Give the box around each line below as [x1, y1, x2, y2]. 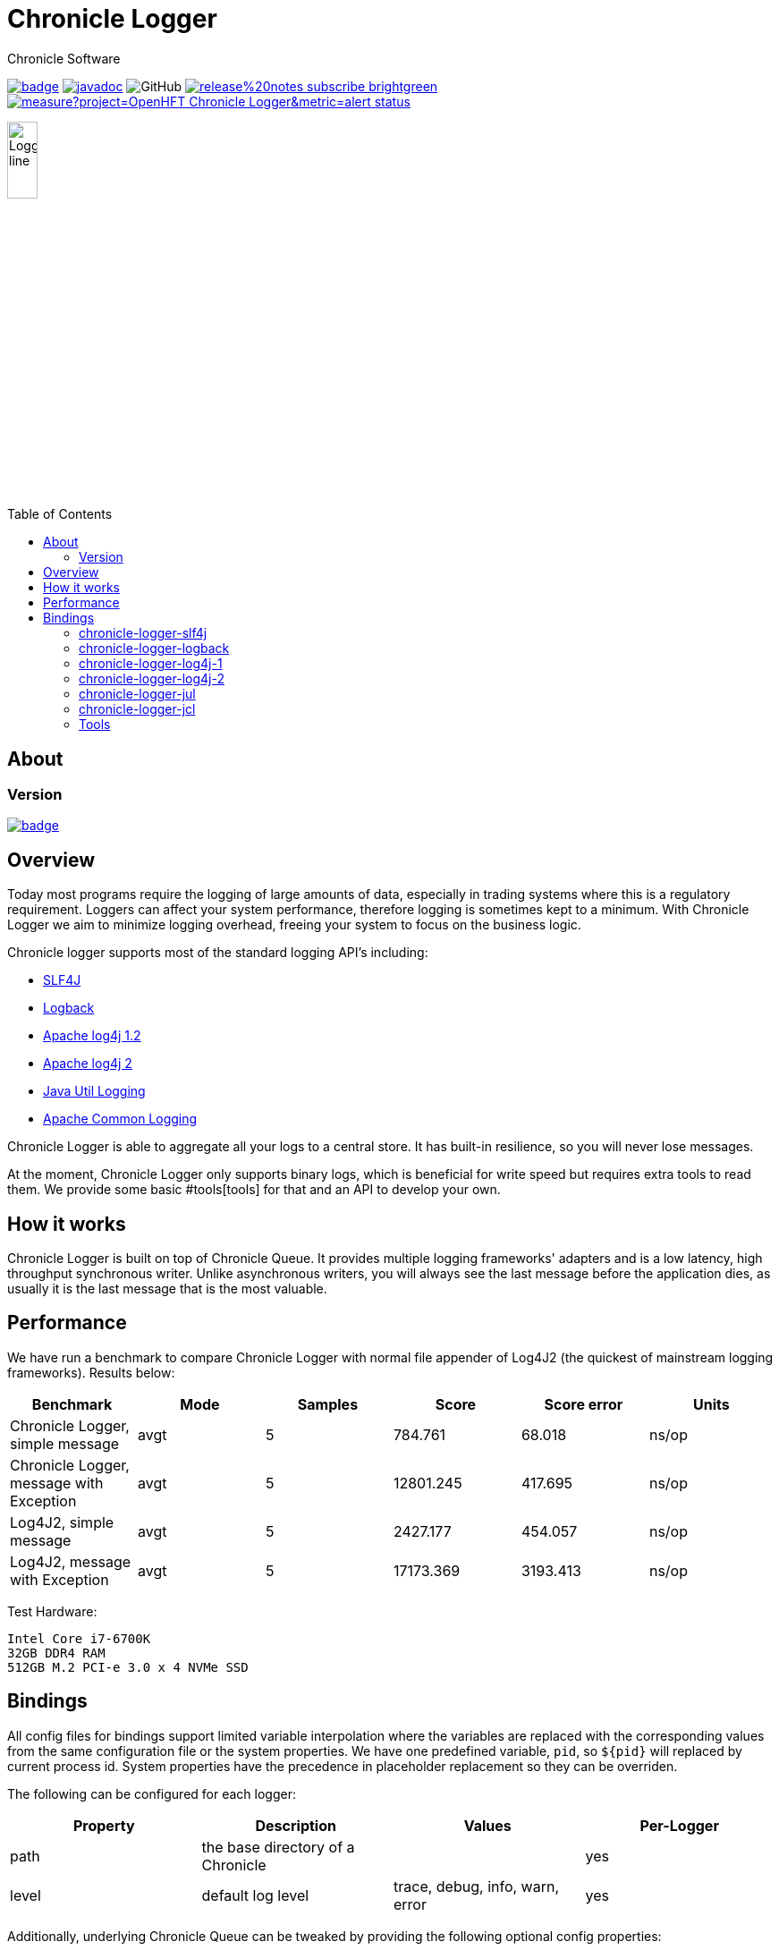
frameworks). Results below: [7, 1364, 175, 1380]
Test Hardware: [7, 1603, 97, 1619]
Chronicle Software [7, 50, 121, 66]
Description [255, 1816, 336, 1835]
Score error [544, 1395, 623, 1413]
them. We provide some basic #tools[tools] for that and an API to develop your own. [7, 1182, 501, 1198]
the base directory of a [201, 1837, 355, 1856]
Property [72, 1816, 135, 1835]
